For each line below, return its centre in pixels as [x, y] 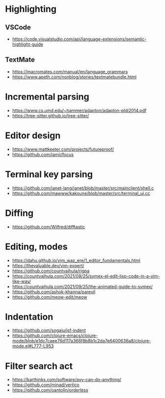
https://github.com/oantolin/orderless [50, 390]
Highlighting [31, 9]
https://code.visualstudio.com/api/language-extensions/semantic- [79, 39]
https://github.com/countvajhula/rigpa [51, 271]
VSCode [18, 27]
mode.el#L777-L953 [33, 346]
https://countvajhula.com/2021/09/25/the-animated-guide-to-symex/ [82, 286]
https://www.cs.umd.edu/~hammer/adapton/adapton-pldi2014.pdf [79, 110]
